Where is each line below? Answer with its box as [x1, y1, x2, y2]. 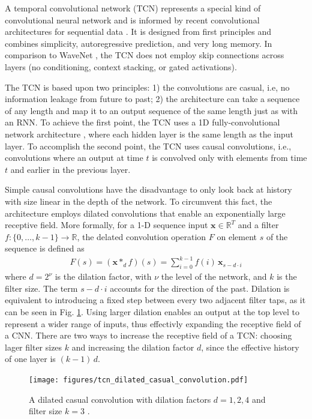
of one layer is [5, 352, 56, 365]
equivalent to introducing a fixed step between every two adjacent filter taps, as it [5, 294, 306, 306]
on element [217, 230, 257, 243]
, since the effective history [201, 340, 299, 353]
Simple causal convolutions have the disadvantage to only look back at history [5, 183, 292, 196]
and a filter [238, 219, 279, 231]
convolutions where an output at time [5, 151, 143, 164]
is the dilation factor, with [55, 270, 152, 283]
